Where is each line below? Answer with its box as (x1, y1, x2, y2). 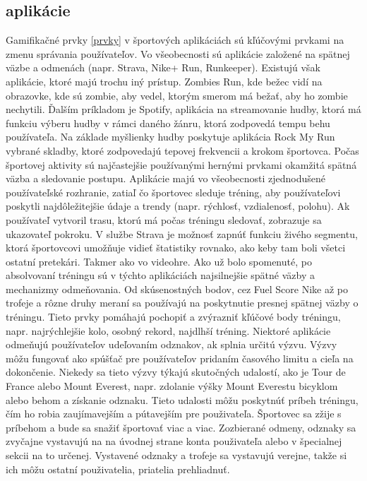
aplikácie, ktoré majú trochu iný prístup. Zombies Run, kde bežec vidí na (6, 73, 323, 88)
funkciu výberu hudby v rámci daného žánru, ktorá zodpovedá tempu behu (6, 115, 330, 130)
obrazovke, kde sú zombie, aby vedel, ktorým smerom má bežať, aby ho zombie (6, 88, 348, 102)
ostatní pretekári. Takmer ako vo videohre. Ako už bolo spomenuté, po (6, 254, 312, 268)
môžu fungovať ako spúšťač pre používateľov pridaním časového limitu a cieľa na (6, 350, 354, 365)
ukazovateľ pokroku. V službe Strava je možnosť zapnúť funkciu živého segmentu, (6, 226, 358, 241)
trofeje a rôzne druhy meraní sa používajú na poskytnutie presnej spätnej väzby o (6, 295, 359, 310)
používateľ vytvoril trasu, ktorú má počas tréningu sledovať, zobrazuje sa (6, 212, 322, 227)
